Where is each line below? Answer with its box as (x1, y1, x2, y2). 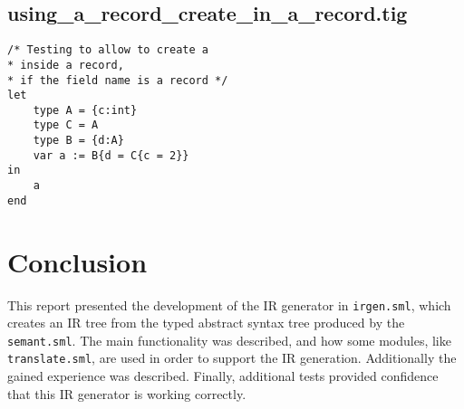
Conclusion (7, 243, 148, 280)
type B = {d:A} (33, 134, 124, 147)
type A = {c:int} (33, 103, 138, 117)
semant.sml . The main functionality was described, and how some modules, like (7, 330, 451, 349)
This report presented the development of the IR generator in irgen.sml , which (7, 295, 451, 314)
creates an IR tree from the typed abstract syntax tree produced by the (7, 313, 405, 332)
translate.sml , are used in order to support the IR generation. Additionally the (7, 348, 457, 367)
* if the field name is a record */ (7, 73, 228, 87)
